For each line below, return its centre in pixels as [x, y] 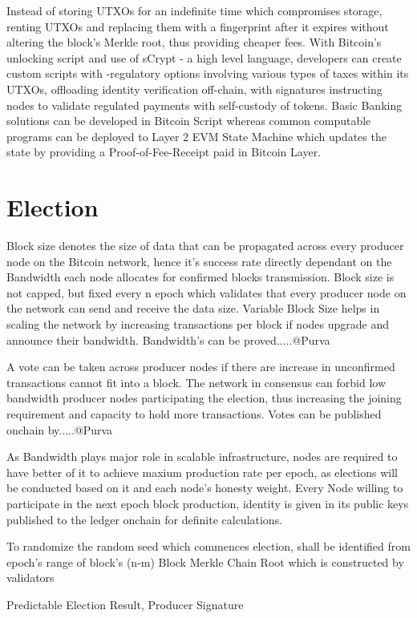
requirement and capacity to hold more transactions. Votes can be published [194, 414]
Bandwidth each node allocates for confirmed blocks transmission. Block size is [200, 277]
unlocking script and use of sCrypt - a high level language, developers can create [204, 57]
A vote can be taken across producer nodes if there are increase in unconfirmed [201, 367]
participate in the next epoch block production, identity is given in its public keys [208, 503]
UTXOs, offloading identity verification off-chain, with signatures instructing [194, 89]
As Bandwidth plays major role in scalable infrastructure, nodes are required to [202, 456]
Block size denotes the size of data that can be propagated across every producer [205, 246]
